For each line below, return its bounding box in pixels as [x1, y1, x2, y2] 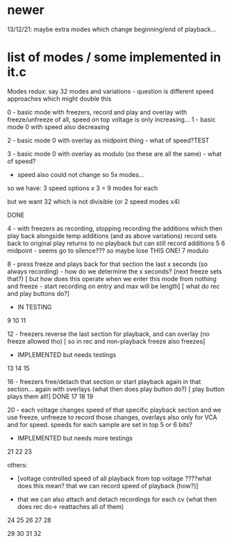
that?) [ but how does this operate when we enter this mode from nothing [7, 274, 217, 283]
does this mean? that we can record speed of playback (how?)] [17, 481, 199, 490]
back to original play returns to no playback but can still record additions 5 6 [7, 239, 226, 247]
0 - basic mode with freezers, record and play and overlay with [7, 108, 188, 116]
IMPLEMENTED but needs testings [17, 350, 117, 359]
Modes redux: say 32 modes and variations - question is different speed [7, 87, 214, 95]
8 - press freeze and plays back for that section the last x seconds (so [7, 260, 208, 268]
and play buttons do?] [7, 289, 70, 297]
